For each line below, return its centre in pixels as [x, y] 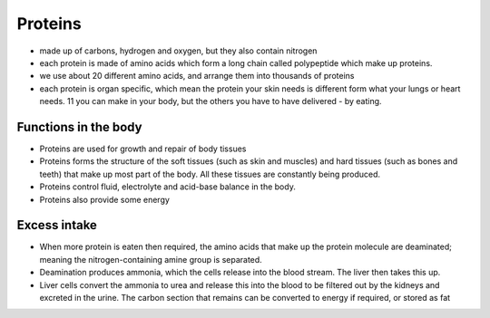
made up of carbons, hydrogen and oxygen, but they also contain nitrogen [178, 51]
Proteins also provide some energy [104, 199]
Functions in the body [79, 127]
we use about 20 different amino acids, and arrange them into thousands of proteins [197, 76]
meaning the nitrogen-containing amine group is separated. [151, 259]
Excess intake [57, 225]
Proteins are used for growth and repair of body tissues [143, 149]
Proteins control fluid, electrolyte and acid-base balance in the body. [168, 187]
